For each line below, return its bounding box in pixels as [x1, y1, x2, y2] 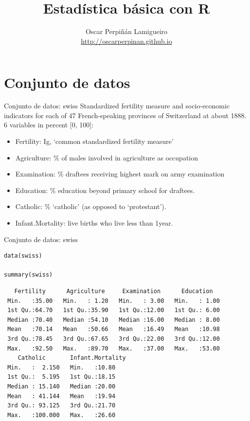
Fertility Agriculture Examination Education [14, 287, 213, 295]
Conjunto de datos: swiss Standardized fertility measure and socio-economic [4, 101, 230, 111]
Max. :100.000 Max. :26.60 [7, 411, 116, 419]
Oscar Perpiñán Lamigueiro [85, 26, 168, 36]
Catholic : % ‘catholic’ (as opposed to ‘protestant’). [15, 201, 166, 211]
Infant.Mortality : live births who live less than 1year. [15, 218, 173, 228]
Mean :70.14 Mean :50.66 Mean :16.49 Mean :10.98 [7, 326, 220, 333]
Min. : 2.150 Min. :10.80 [7, 364, 116, 371]
